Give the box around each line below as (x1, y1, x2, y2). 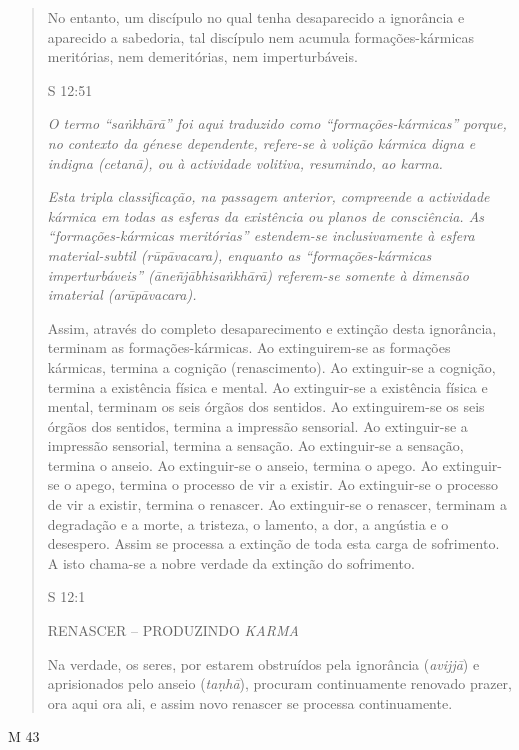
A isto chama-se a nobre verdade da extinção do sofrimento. (47, 552, 415, 573)
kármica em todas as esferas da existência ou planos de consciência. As (47, 205, 485, 226)
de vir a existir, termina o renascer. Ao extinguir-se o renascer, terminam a (47, 494, 507, 515)
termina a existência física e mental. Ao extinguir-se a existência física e (47, 376, 488, 397)
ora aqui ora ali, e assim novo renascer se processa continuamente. (47, 692, 453, 713)
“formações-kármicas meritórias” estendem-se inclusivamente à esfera (47, 225, 475, 246)
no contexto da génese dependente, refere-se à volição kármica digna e (47, 132, 476, 153)
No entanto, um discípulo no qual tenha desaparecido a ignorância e (47, 7, 465, 27)
